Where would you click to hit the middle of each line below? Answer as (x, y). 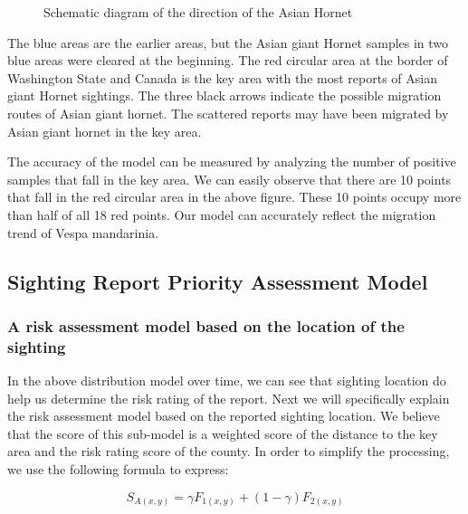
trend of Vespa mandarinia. (83, 232)
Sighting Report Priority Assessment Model (218, 281)
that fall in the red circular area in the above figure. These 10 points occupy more (234, 197)
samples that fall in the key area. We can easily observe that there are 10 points (229, 179)
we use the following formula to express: (118, 469)
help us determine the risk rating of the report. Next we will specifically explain (229, 398)
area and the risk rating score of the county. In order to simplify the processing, (229, 451)
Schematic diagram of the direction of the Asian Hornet (198, 12)
